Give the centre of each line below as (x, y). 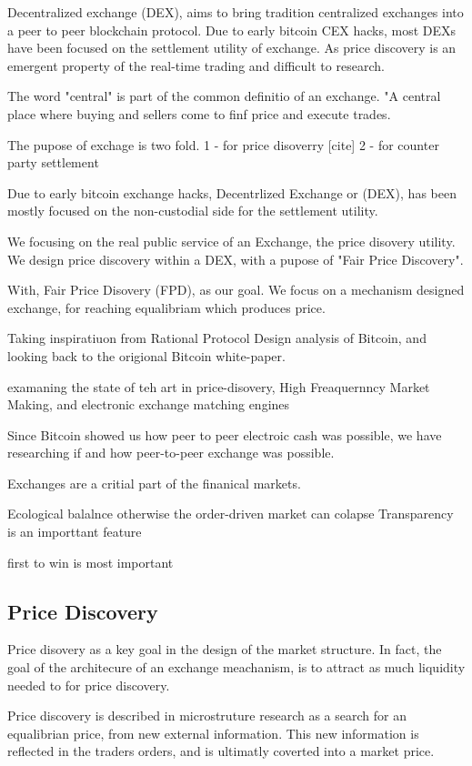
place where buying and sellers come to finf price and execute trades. (199, 113)
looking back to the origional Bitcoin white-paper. (146, 355)
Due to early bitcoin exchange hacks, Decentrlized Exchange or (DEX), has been (232, 192)
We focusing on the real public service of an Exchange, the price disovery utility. (231, 241)
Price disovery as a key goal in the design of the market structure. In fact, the (225, 649)
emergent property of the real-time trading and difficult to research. (196, 65)
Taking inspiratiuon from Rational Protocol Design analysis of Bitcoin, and (217, 338)
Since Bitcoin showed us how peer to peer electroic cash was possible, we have (225, 434)
